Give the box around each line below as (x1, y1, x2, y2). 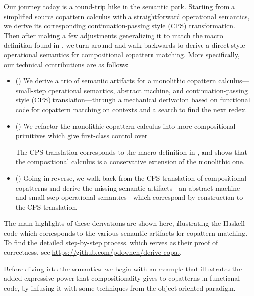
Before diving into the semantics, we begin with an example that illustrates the (4, 263, 242, 273)
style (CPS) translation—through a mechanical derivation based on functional (15, 95, 250, 105)
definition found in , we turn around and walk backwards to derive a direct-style (4, 40, 245, 50)
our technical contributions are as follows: (4, 59, 129, 69)
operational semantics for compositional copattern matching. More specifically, (4, 49, 240, 59)
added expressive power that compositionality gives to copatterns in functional (4, 273, 240, 283)
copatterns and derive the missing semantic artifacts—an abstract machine (15, 182, 240, 193)
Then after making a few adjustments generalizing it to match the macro (4, 30, 223, 40)
